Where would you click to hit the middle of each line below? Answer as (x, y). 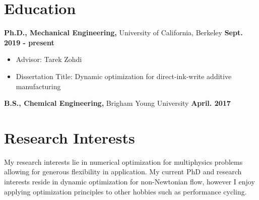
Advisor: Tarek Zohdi (49, 59)
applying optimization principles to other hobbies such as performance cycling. (125, 191)
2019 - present (29, 42)
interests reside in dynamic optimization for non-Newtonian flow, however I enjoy (129, 181)
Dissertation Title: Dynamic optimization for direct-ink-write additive (124, 76)
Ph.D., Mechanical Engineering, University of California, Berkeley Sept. (123, 32)
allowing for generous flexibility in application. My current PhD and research (123, 172)
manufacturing (38, 86)
